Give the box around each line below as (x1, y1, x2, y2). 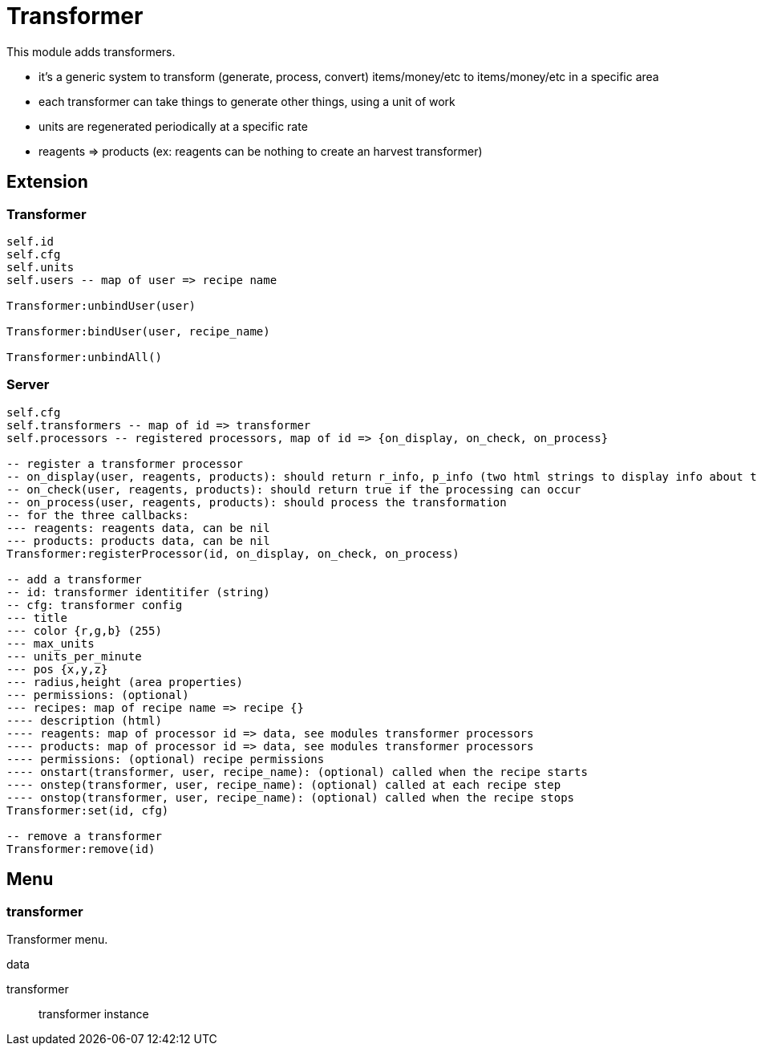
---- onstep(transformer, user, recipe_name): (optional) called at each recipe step (6, 778, 561, 791)
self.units (6, 260, 75, 274)
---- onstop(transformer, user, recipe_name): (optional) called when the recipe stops (6, 790, 575, 804)
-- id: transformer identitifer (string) (6, 585, 270, 599)
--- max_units (6, 636, 95, 650)
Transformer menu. (6, 932, 108, 946)
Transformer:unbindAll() (6, 350, 162, 364)
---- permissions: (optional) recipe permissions (6, 752, 325, 766)
